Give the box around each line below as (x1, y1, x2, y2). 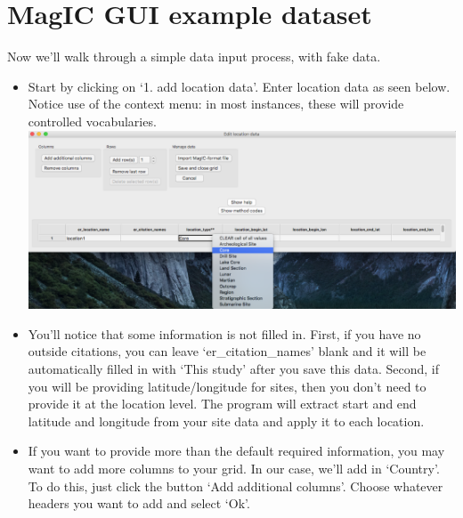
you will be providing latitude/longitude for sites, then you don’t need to (28, 376, 426, 395)
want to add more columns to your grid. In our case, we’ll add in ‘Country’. (28, 458, 440, 477)
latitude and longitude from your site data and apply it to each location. (28, 411, 425, 430)
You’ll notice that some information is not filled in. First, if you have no (28, 324, 421, 343)
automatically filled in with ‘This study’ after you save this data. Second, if (28, 359, 440, 377)
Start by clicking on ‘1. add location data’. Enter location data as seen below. (28, 77, 451, 95)
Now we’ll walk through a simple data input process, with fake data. (7, 47, 381, 66)
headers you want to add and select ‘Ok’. (28, 494, 250, 513)
